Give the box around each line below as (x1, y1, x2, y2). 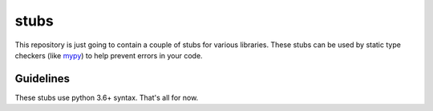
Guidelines (14, 72, 70, 85)
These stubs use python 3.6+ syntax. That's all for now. (14, 93, 199, 102)
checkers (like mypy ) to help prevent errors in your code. (14, 50, 204, 60)
